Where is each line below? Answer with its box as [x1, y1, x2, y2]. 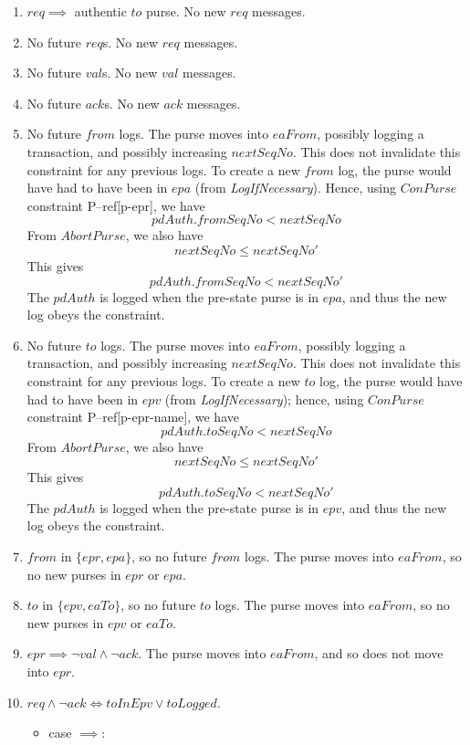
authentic [74, 2, 127, 20]
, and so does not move [314, 644, 444, 663]
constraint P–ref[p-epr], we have [26, 195, 205, 215]
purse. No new [146, 2, 226, 20]
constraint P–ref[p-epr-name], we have [26, 407, 239, 426]
